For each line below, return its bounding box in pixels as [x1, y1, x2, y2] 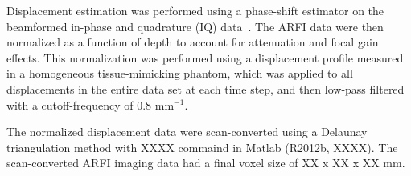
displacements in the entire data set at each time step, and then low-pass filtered [6, 80, 405, 97]
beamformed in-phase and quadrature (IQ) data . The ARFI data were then [6, 18, 384, 34]
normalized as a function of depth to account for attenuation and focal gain [6, 34, 379, 50]
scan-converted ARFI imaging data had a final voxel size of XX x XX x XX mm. [6, 154, 405, 171]
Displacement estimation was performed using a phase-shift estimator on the [6, 2, 384, 18]
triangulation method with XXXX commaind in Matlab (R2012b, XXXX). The [6, 138, 398, 155]
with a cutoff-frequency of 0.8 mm [6, 96, 175, 113]
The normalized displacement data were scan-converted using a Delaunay [6, 123, 368, 140]
